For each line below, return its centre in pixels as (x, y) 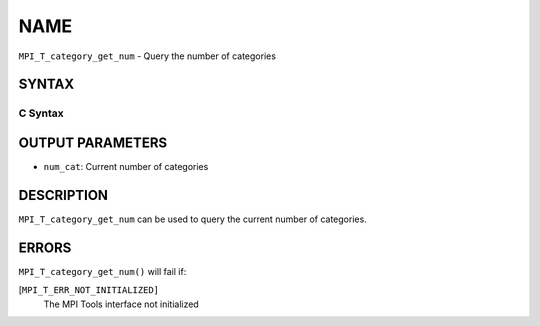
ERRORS (45, 247)
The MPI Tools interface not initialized (121, 304)
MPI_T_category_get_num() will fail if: (102, 271)
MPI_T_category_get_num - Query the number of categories (147, 56)
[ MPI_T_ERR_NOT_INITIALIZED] (89, 290)
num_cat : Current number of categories (126, 167)
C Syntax (41, 113)
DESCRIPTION (63, 195)
